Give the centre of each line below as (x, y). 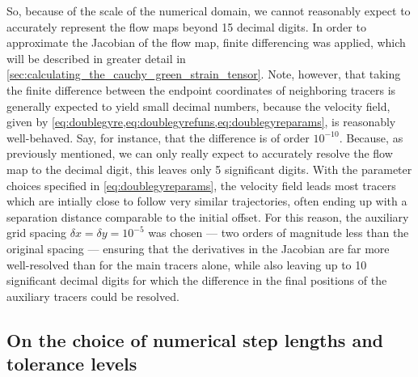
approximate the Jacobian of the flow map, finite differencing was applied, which (206, 42)
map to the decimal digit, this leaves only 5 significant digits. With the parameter (209, 169)
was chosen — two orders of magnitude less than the (279, 233)
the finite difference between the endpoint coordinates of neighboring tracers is (201, 89)
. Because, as (371, 137)
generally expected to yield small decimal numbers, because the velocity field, (198, 106)
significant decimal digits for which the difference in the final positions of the (197, 280)
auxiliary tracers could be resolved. (93, 296)
